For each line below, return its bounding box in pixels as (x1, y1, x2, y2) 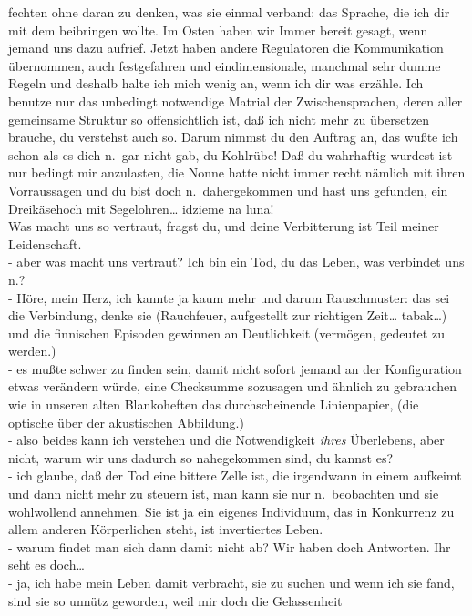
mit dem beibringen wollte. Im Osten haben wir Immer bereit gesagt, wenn (8, 20, 428, 39)
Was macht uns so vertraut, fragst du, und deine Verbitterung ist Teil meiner (8, 217, 439, 236)
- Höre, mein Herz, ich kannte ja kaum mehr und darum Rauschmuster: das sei (8, 288, 450, 307)
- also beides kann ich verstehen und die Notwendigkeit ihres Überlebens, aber (8, 430, 445, 449)
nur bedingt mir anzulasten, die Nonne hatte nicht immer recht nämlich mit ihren (8, 163, 466, 182)
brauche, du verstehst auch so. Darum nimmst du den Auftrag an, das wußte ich (8, 127, 458, 146)
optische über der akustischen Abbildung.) (8, 412, 244, 431)
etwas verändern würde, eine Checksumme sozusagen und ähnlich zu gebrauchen (8, 377, 457, 396)
